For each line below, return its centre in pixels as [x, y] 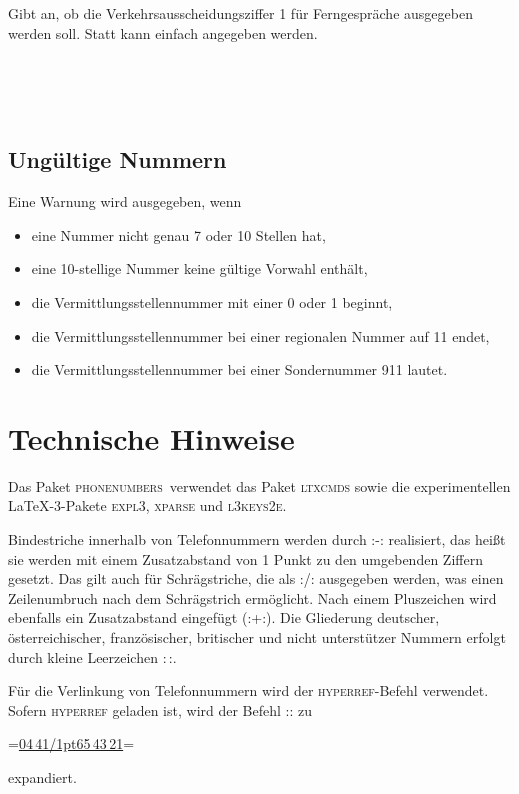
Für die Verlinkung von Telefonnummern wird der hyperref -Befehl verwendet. [248, 690]
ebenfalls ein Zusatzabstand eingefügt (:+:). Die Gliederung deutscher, [224, 617]
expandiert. [42, 776]
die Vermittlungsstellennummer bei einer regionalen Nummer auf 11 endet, [260, 335]
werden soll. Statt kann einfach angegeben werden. [163, 32]
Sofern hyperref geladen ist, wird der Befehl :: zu [160, 709]
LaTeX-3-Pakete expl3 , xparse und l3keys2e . [147, 505]
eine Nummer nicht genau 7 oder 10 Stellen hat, [178, 234]
